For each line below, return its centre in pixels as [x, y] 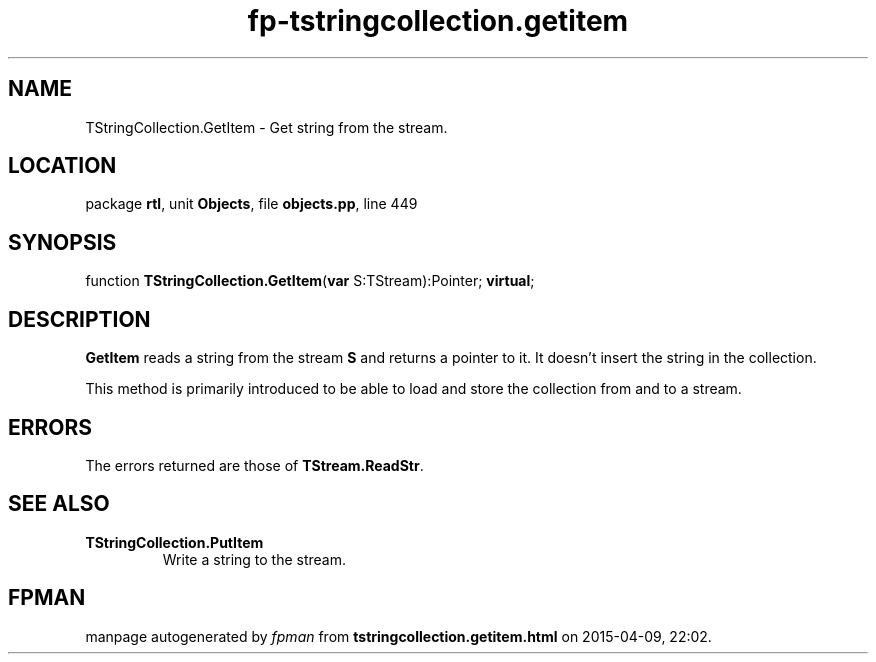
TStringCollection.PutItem [174, 542]
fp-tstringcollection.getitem [438, 21]
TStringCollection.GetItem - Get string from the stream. [266, 127]
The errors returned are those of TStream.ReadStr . [254, 465]
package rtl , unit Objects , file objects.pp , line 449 [251, 204]
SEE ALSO [59, 504]
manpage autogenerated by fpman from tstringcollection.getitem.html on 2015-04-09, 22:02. [398, 636]
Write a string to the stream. [254, 559]
